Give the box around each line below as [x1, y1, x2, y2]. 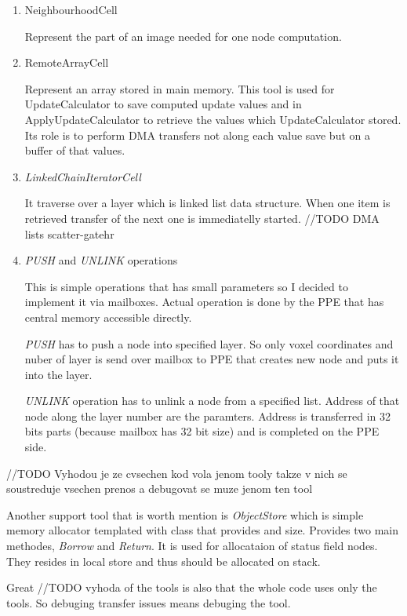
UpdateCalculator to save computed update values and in [24, 96, 302, 112]
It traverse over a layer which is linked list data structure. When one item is [24, 195, 391, 211]
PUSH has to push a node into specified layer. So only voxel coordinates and [24, 335, 394, 352]
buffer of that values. [24, 142, 125, 159]
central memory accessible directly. [24, 308, 192, 325]
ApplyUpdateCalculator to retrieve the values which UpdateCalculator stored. [24, 111, 402, 127]
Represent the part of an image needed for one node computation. [24, 27, 342, 44]
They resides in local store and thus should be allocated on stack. [6, 552, 321, 569]
